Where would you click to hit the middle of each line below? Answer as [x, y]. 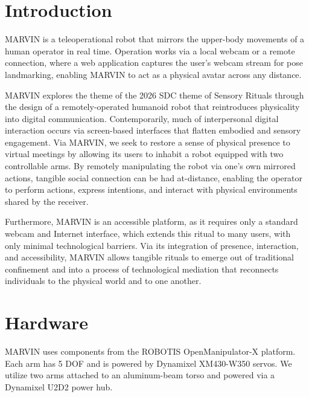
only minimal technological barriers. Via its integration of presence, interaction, [152, 245]
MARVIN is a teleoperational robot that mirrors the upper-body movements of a [155, 39]
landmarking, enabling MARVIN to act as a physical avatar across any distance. [153, 74]
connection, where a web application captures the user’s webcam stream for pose [154, 63]
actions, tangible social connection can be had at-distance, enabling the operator [154, 177]
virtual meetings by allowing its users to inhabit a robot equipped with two [144, 154]
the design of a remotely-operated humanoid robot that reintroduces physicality [152, 107]
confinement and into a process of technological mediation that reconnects [142, 269]
